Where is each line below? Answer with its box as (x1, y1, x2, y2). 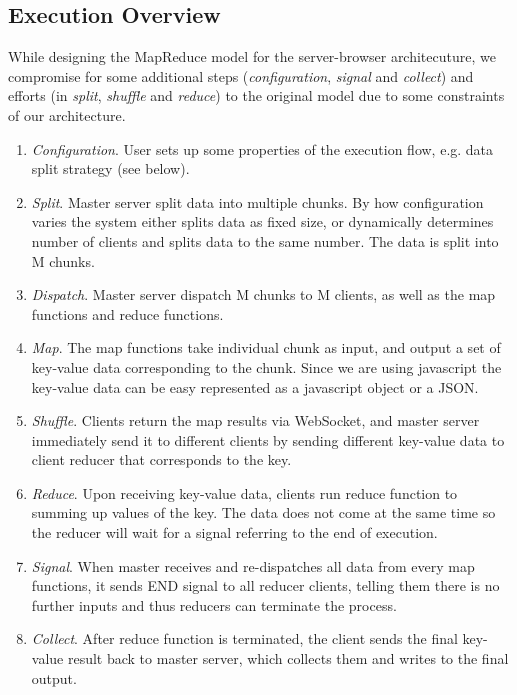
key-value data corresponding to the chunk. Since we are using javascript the (31, 356, 502, 377)
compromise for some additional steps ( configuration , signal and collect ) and (8, 65, 474, 86)
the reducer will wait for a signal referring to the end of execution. (31, 522, 438, 543)
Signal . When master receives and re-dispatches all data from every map (31, 555, 475, 576)
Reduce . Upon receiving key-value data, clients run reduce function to (31, 482, 458, 503)
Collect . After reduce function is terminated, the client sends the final (31, 628, 458, 649)
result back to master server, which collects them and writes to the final (67, 648, 509, 669)
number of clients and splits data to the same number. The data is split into (31, 230, 499, 251)
